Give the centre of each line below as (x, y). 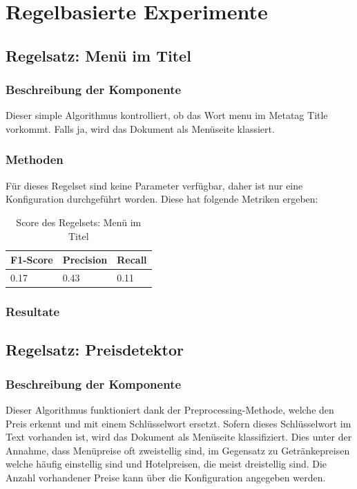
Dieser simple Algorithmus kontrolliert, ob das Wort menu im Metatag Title (167, 115)
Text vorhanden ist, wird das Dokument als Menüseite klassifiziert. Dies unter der (179, 437)
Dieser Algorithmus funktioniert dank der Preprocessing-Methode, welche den (170, 409)
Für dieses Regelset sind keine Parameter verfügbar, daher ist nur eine (154, 185)
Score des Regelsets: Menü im (79, 222)
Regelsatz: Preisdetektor (95, 350)
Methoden (35, 159)
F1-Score (32, 260)
